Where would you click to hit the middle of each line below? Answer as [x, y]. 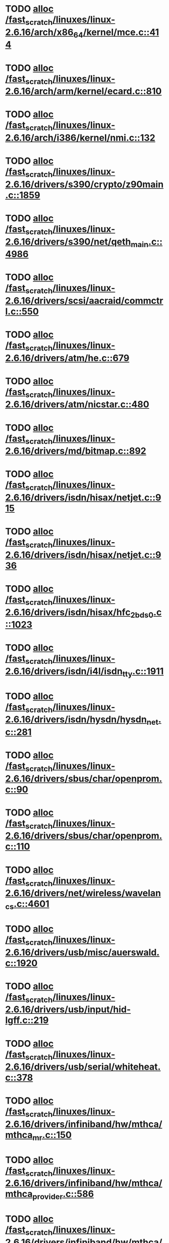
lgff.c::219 [27, 1020]
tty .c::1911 [143, 672]
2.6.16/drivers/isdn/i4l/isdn [64, 671]
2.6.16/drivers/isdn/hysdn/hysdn [76, 719]
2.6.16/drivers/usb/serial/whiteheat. [83, 1067]
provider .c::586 [63, 1195]
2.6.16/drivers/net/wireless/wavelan [83, 893]
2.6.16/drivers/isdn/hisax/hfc [68, 612]
